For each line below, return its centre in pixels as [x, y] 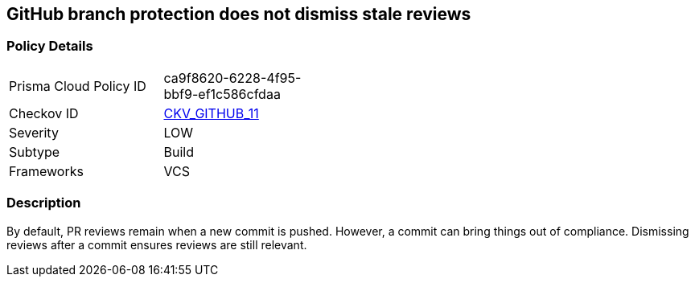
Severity [34, 132]
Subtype [35, 152]
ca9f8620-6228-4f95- [232, 78]
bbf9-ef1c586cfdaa [222, 94]
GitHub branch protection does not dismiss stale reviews [239, 14]
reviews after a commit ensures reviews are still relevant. [157, 244]
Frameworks [46, 171]
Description [44, 203]
